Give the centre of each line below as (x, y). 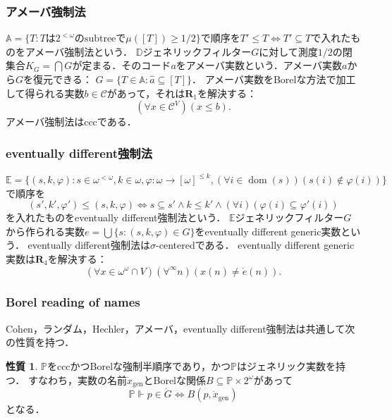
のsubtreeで (100, 39)
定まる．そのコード (127, 65)
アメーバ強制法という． (79, 51)
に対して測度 (288, 51)
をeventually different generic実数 (268, 231)
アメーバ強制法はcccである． (71, 122)
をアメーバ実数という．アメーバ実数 (259, 65)
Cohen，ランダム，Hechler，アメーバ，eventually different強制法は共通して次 (180, 328)
